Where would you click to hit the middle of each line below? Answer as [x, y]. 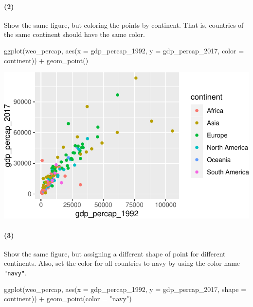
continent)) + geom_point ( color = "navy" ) [68, 298]
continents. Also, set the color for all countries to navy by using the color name [122, 263]
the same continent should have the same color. [74, 34]
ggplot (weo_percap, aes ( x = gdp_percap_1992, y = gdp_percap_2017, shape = [125, 289]
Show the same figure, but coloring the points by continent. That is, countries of [124, 25]
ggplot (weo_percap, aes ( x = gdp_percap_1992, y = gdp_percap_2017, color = [124, 50]
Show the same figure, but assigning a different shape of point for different [115, 253]
